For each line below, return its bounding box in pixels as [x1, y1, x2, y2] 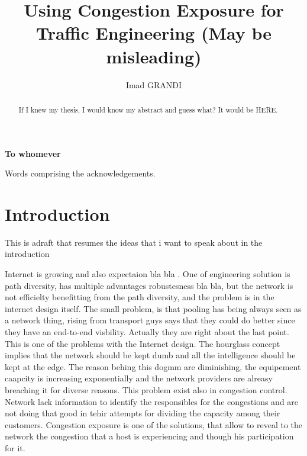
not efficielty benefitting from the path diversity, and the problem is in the [5, 291, 274, 303]
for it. [5, 441, 25, 454]
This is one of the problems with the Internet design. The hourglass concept [5, 337, 280, 349]
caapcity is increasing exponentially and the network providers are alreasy [5, 372, 273, 384]
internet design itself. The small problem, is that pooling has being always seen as [5, 302, 302, 314]
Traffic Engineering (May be [35, 21, 272, 45]
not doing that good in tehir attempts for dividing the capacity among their [5, 407, 280, 419]
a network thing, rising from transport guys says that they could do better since [5, 314, 295, 326]
